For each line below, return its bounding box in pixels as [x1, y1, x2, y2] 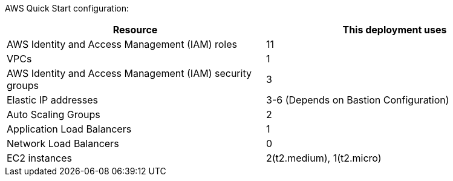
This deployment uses [342, 24, 447, 36]
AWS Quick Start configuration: [5, 3, 129, 13]
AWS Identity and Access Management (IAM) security [7, 67, 252, 79]
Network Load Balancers [7, 137, 119, 150]
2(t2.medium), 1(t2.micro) [266, 152, 382, 164]
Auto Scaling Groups [7, 108, 100, 120]
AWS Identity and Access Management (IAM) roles [7, 38, 237, 50]
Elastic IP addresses [7, 94, 99, 106]
